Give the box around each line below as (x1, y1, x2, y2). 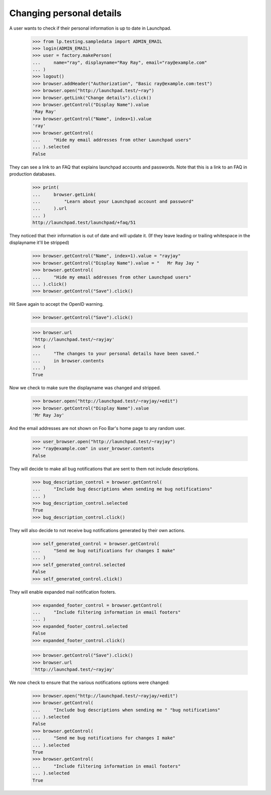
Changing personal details (9, 8, 122, 19)
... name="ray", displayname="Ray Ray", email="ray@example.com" (32, 59, 207, 65)
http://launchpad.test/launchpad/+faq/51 (32, 220, 136, 226)
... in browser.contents (32, 358, 104, 364)
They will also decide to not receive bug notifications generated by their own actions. (9, 527, 186, 533)
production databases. (9, 171, 56, 177)
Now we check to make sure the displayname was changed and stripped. (9, 385, 161, 391)
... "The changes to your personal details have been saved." (32, 351, 199, 357)
